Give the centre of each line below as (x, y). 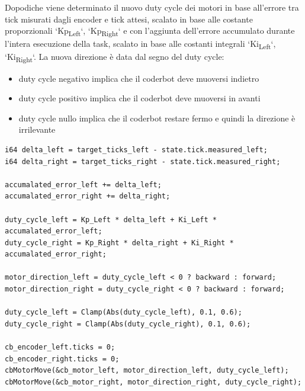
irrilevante (37, 129)
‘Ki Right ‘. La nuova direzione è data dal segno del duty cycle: (115, 57)
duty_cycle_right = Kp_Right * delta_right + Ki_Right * (119, 243)
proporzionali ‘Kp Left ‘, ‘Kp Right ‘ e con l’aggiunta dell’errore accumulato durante (150, 31)
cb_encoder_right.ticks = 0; (62, 359)
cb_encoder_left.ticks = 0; (60, 347)
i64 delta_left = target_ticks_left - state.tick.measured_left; (136, 150)
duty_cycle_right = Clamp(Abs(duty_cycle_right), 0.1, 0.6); (128, 324)
